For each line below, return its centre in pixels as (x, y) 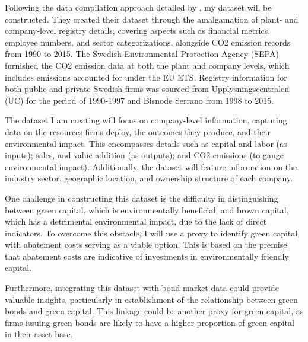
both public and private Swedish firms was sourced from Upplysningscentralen (147, 89)
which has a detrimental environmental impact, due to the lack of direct (136, 221)
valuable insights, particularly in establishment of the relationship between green (151, 299)
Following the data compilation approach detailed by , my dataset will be (138, 7)
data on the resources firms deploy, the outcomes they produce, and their (138, 131)
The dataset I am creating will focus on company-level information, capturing (146, 120)
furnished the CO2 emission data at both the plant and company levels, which (147, 65)
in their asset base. (39, 334)
